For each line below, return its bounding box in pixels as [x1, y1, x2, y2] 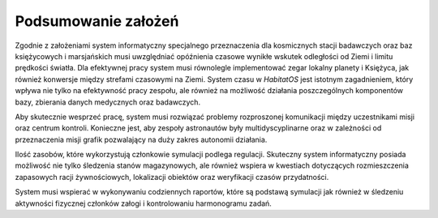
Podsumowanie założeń [15, 12, 179, 30]
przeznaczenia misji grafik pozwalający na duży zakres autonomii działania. [15, 135, 268, 144]
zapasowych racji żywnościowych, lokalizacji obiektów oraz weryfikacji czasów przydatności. [15, 172, 329, 182]
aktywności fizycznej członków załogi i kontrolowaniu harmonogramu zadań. [15, 199, 272, 208]
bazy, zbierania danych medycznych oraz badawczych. [15, 97, 201, 107]
